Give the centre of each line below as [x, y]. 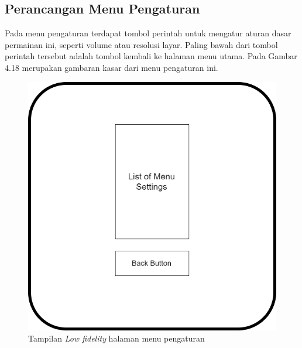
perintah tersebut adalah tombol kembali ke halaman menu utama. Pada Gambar [151, 56]
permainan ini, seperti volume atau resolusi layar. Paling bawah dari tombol [141, 44]
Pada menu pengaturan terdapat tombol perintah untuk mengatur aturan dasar [148, 33]
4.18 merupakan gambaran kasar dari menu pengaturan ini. [111, 67]
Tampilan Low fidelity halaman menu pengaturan [116, 338]
